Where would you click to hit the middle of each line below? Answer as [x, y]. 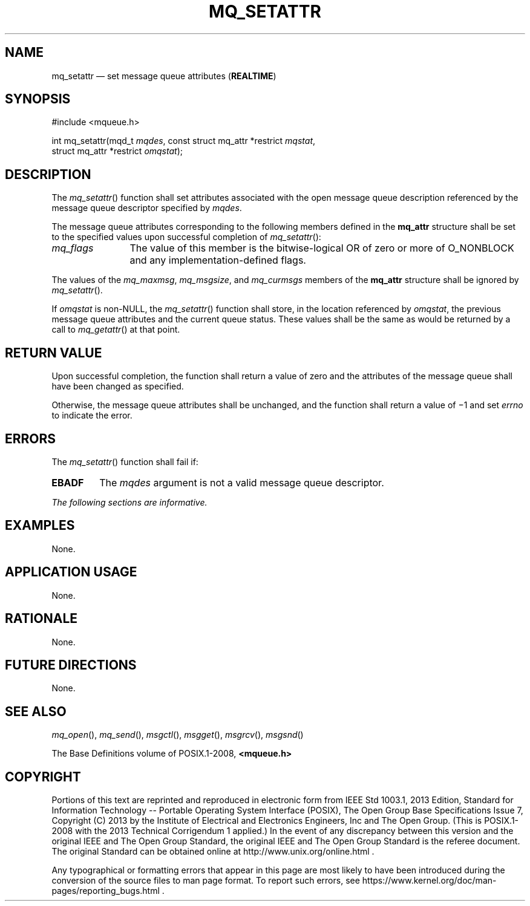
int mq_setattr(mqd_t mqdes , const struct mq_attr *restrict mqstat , [184, 141]
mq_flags [73, 248]
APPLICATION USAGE [71, 572]
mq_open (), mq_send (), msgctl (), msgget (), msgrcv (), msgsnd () [178, 735]
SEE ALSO [36, 711]
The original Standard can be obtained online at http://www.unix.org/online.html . [213, 852]
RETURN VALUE [54, 353]
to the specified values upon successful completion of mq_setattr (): [186, 237]
